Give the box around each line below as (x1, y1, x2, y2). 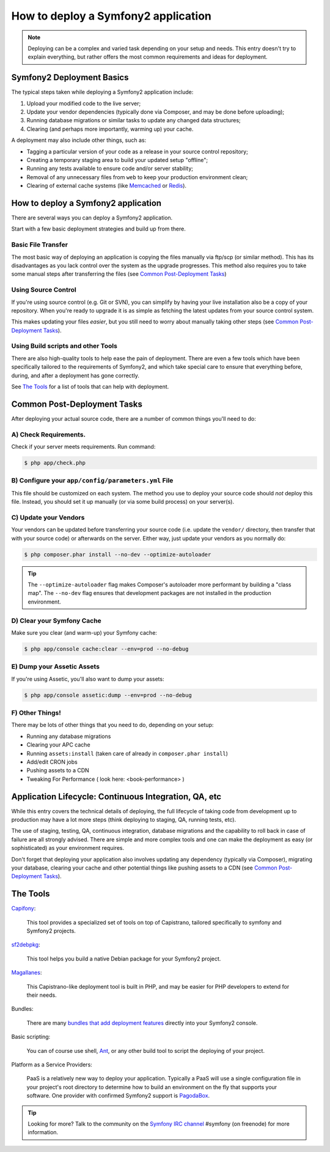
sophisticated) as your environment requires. (11, 844, 125, 852)
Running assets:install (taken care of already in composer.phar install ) (26, 750, 229, 757)
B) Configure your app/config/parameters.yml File (11, 476, 174, 485)
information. (28, 1129, 59, 1136)
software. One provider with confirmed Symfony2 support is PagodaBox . (26, 1092, 210, 1099)
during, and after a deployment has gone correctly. (11, 372, 140, 379)
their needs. (26, 991, 57, 999)
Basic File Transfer (11, 240, 68, 249)
